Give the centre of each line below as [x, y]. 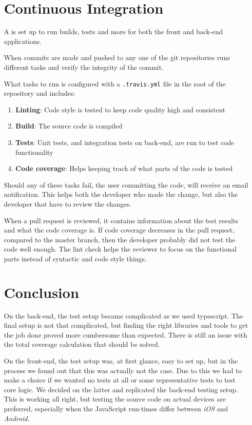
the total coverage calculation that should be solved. [82, 344]
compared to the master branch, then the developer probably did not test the [120, 239]
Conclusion [42, 292]
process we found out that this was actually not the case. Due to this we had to [123, 370]
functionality [34, 152]
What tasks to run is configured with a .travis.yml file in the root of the [115, 83]
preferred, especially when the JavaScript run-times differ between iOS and [116, 408]
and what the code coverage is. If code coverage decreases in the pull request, [119, 230]
